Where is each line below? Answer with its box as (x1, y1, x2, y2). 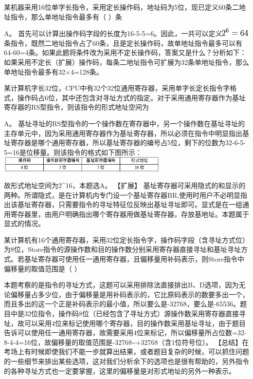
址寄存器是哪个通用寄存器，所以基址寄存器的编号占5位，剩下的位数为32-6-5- (4, 137, 246, 148)
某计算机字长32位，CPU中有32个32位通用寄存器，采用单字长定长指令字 (4, 83, 230, 93)
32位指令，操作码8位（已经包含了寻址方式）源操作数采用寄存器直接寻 (24, 308, 246, 319)
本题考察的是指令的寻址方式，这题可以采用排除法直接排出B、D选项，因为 (4, 280, 239, 290)
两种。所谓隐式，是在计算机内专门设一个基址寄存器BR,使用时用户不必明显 (4, 189, 241, 200)
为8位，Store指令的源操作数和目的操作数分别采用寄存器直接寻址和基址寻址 (4, 244, 241, 254)
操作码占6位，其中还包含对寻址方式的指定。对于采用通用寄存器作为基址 (17, 92, 246, 102)
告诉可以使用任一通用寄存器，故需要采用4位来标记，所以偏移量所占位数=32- (4, 327, 247, 338)
